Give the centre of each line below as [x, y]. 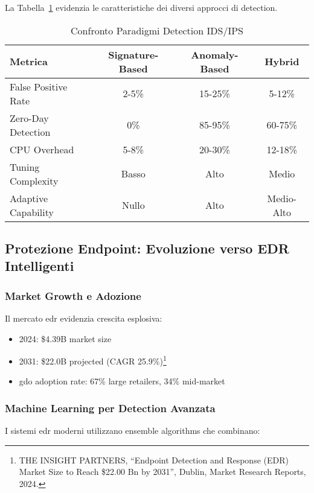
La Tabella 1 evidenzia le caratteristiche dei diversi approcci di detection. [141, 7]
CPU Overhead [42, 149]
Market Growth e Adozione [73, 295]
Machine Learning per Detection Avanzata [110, 408]
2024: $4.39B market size [65, 338]
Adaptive [29, 198]
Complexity [34, 180]
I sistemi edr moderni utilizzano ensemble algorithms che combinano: [133, 431]
